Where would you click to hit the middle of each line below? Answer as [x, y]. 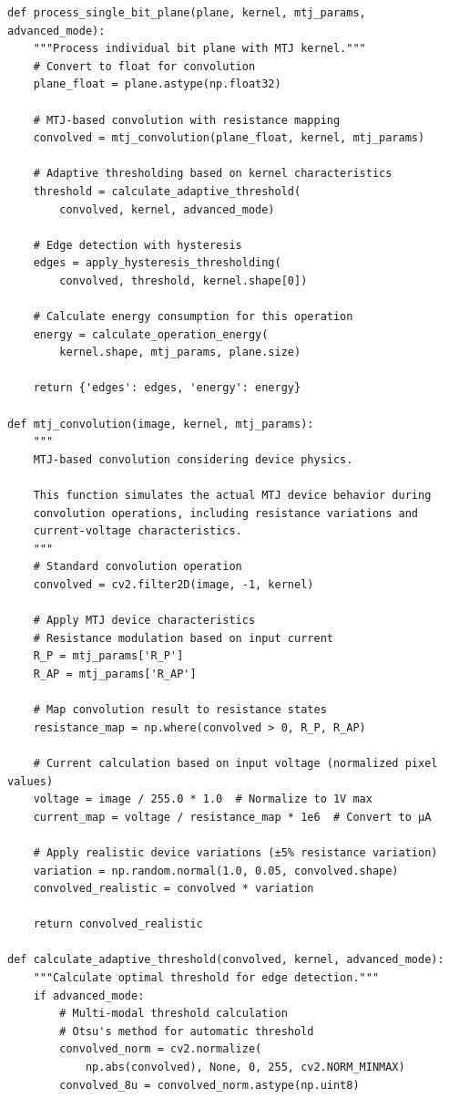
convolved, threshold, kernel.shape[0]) [184, 280]
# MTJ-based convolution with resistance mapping [187, 120]
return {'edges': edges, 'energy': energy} [167, 388]
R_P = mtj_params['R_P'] [108, 656]
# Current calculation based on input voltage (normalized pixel [235, 763]
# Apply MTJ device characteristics [144, 621]
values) [31, 781]
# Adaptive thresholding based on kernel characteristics [213, 174]
